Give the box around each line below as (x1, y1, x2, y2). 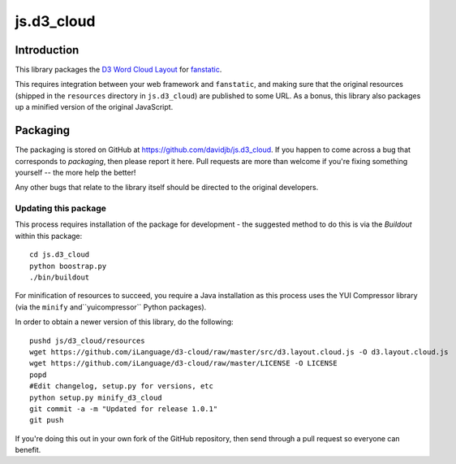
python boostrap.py (29, 261, 107, 271)
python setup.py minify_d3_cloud (29, 392, 162, 402)
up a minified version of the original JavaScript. (15, 102, 174, 112)
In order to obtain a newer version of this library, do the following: (15, 317, 234, 327)
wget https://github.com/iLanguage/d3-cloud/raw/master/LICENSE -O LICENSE (29, 358, 338, 368)
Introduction (15, 43, 80, 57)
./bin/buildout (29, 273, 90, 282)
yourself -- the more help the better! (15, 167, 136, 177)
